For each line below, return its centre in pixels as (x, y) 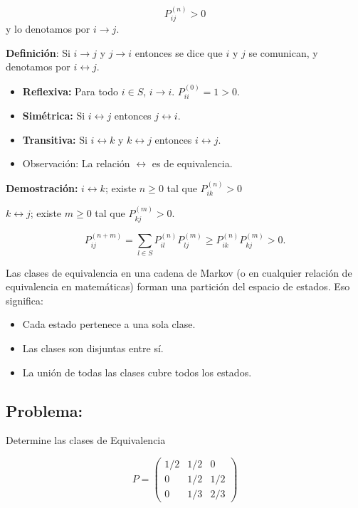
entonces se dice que (179, 52)
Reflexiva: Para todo (70, 91)
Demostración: (42, 187)
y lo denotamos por (48, 29)
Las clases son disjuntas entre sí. (93, 348)
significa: (25, 300)
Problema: (44, 410)
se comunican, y (283, 52)
